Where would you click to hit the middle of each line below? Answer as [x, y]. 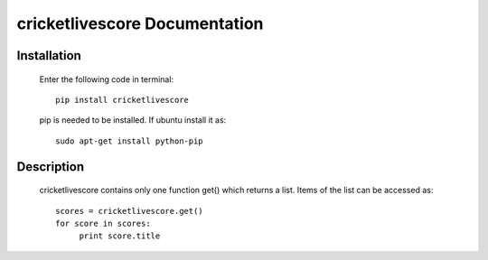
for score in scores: [103, 223]
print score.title [120, 236]
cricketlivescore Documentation [140, 23]
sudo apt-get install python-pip [129, 141]
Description [51, 167]
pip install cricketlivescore [122, 100]
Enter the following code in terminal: [107, 79]
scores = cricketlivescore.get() [129, 211]
